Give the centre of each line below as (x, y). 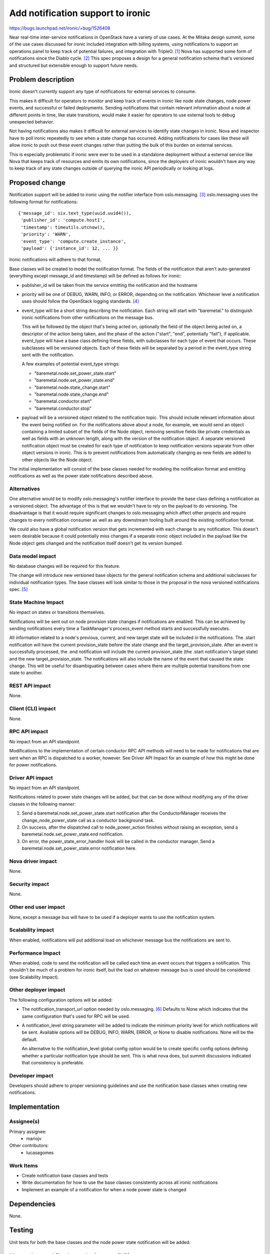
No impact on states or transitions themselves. (57, 612)
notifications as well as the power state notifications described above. (81, 476)
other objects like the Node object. (57, 459)
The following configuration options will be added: (61, 1000)
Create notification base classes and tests (65, 1175)
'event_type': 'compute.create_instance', (73, 241)
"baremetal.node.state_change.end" (71, 394)
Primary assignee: (28, 1132)
